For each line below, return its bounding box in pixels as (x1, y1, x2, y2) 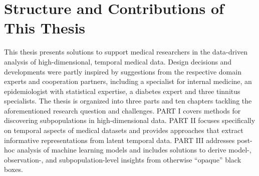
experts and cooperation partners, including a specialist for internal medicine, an (4, 76, 252, 86)
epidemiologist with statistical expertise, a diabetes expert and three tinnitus (4, 85, 240, 96)
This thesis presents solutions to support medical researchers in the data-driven (4, 46, 247, 57)
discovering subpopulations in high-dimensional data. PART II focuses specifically (4, 115, 255, 125)
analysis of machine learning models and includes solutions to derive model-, (17, 144, 251, 155)
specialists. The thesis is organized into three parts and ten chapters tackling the (4, 95, 252, 106)
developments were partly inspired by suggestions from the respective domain (4, 66, 241, 76)
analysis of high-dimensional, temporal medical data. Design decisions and (4, 56, 232, 66)
